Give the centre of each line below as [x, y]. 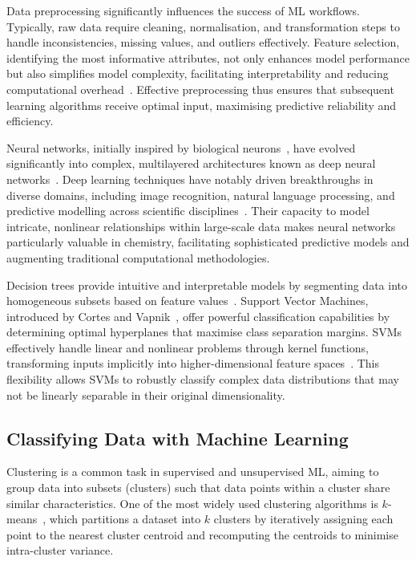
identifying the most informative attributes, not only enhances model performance [208, 57]
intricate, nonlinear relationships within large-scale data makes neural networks [201, 226]
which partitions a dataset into [125, 519]
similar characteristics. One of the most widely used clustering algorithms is [192, 503]
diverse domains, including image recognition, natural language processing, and [201, 195]
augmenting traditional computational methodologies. [138, 257]
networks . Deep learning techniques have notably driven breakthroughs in [190, 179]
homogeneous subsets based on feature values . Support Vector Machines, [188, 301]
